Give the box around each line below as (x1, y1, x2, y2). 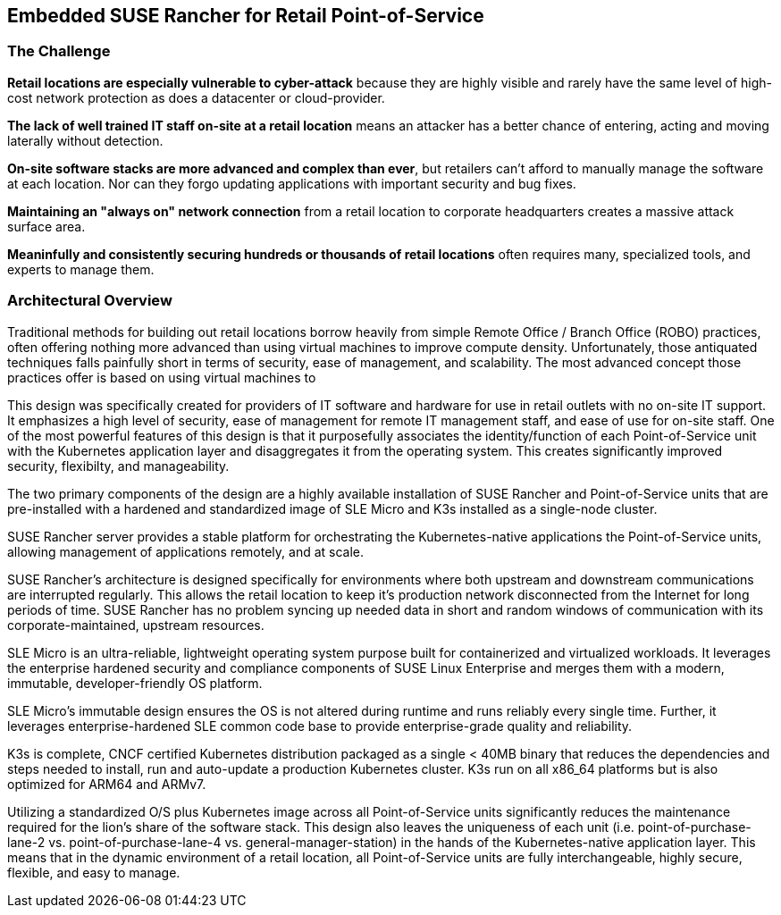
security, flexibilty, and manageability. (7, 457, 230, 474)
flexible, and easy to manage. (7, 864, 181, 880)
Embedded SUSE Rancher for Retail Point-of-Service (7, 4, 484, 27)
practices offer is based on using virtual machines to (7, 369, 316, 385)
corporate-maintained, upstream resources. (7, 617, 265, 633)
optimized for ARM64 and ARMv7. (7, 776, 206, 792)
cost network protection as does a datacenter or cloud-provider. (7, 89, 385, 105)
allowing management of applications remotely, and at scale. (7, 543, 365, 559)
